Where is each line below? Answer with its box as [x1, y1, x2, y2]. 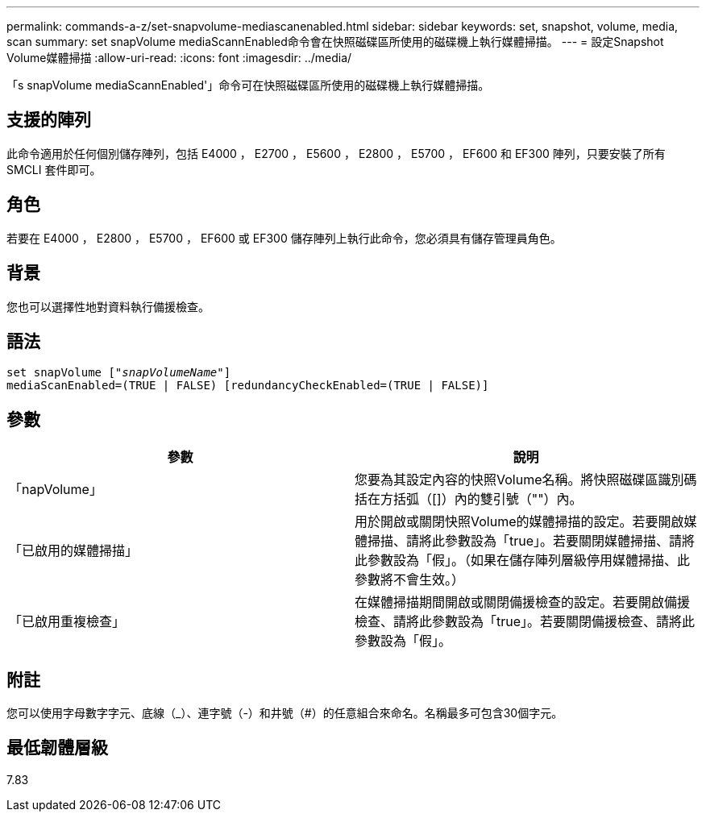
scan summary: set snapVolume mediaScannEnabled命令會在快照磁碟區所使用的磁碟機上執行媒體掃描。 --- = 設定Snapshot [6, 35, 664, 48]
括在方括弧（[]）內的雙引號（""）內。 [355, 491, 583, 508]
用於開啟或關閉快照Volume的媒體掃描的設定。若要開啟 [355, 513, 684, 530]
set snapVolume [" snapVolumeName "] [6, 366, 231, 380]
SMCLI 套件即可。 [6, 162, 102, 176]
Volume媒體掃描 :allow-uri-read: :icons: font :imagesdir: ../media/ [6, 51, 352, 64]
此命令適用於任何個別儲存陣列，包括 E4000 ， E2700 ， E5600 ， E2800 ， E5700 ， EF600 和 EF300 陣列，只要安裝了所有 [6, 146, 666, 160]
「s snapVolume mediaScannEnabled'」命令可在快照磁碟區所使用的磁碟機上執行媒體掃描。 [6, 78, 490, 92]
